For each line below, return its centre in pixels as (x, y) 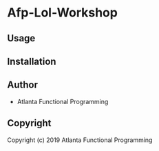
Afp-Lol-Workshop (63, 13)
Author (22, 85)
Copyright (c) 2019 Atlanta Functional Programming (80, 140)
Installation (32, 61)
